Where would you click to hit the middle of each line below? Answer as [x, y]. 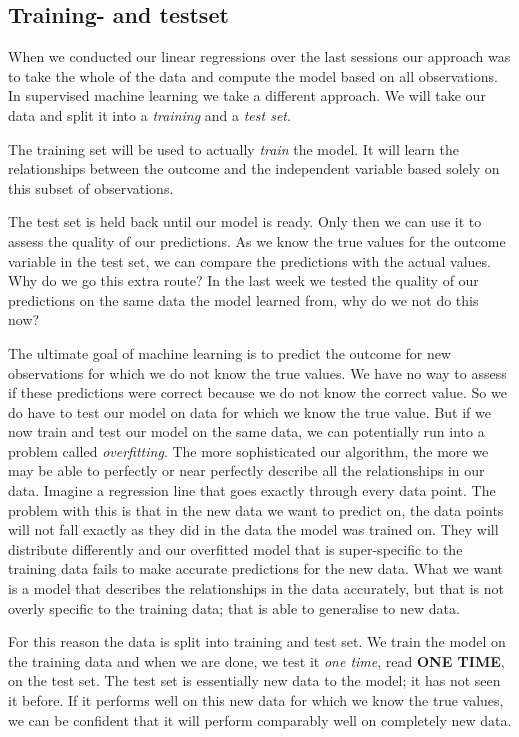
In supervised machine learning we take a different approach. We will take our [247, 95]
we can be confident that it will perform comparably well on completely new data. [260, 719]
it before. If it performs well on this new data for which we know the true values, [256, 700]
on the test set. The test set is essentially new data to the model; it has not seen [254, 680]
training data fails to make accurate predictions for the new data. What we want [255, 568]
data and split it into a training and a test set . [149, 114]
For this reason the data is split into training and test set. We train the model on [257, 641]
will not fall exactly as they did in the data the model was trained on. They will [253, 529]
